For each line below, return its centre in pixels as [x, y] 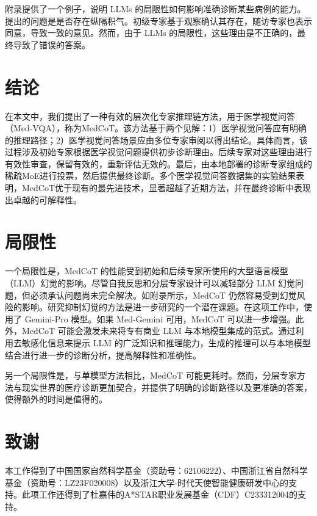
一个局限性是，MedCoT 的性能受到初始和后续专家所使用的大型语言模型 [147, 271]
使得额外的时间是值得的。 [56, 399]
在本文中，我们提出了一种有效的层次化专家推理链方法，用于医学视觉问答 [150, 116]
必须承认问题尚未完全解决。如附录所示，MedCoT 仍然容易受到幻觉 [163, 295]
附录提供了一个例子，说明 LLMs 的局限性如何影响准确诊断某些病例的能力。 [155, 9]
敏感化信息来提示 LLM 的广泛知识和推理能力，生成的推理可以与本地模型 [166, 342]
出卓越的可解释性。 [43, 199]
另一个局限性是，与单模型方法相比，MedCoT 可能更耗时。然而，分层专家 [151, 375]
